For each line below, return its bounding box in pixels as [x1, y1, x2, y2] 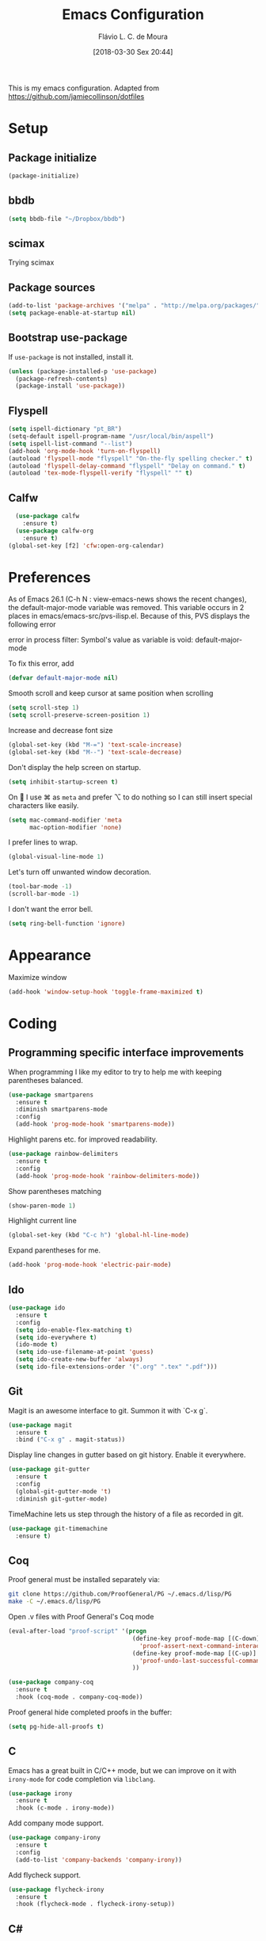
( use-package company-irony [8, 1834, 101, 1842]
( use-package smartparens [8, 1091, 93, 1099]
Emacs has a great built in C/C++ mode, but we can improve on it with [8, 1765, 237, 1775]
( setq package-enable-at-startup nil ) [8, 309, 136, 317]
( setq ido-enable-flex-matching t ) [15, 1325, 133, 1334]
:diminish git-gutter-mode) [15, 1495, 108, 1503]
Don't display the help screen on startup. [8, 762, 141, 772]
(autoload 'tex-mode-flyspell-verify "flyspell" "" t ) [8, 469, 193, 477]
